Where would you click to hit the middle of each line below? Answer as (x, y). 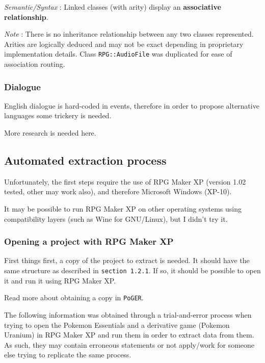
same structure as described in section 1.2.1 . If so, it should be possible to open (132, 270)
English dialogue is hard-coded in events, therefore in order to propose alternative (132, 105)
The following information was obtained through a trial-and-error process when (128, 314)
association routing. (35, 64)
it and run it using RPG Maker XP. (60, 280)
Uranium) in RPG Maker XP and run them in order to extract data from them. (129, 335)
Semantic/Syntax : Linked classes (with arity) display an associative (113, 7)
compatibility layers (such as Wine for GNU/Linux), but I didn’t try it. (116, 218)
